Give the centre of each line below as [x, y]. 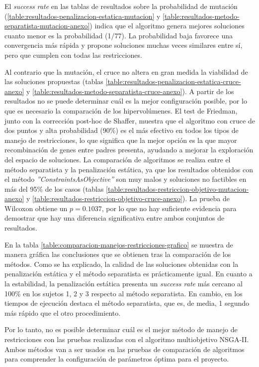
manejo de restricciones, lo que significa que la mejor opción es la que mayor [121, 140]
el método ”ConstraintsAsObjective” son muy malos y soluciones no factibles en [126, 179]
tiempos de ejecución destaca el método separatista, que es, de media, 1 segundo [127, 303]
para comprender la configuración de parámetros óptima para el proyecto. [117, 359]
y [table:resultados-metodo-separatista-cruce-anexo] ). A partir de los [130, 91]
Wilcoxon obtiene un [36, 208]
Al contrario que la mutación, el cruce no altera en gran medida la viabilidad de [126, 71]
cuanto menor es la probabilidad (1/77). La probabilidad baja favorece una [119, 35]
